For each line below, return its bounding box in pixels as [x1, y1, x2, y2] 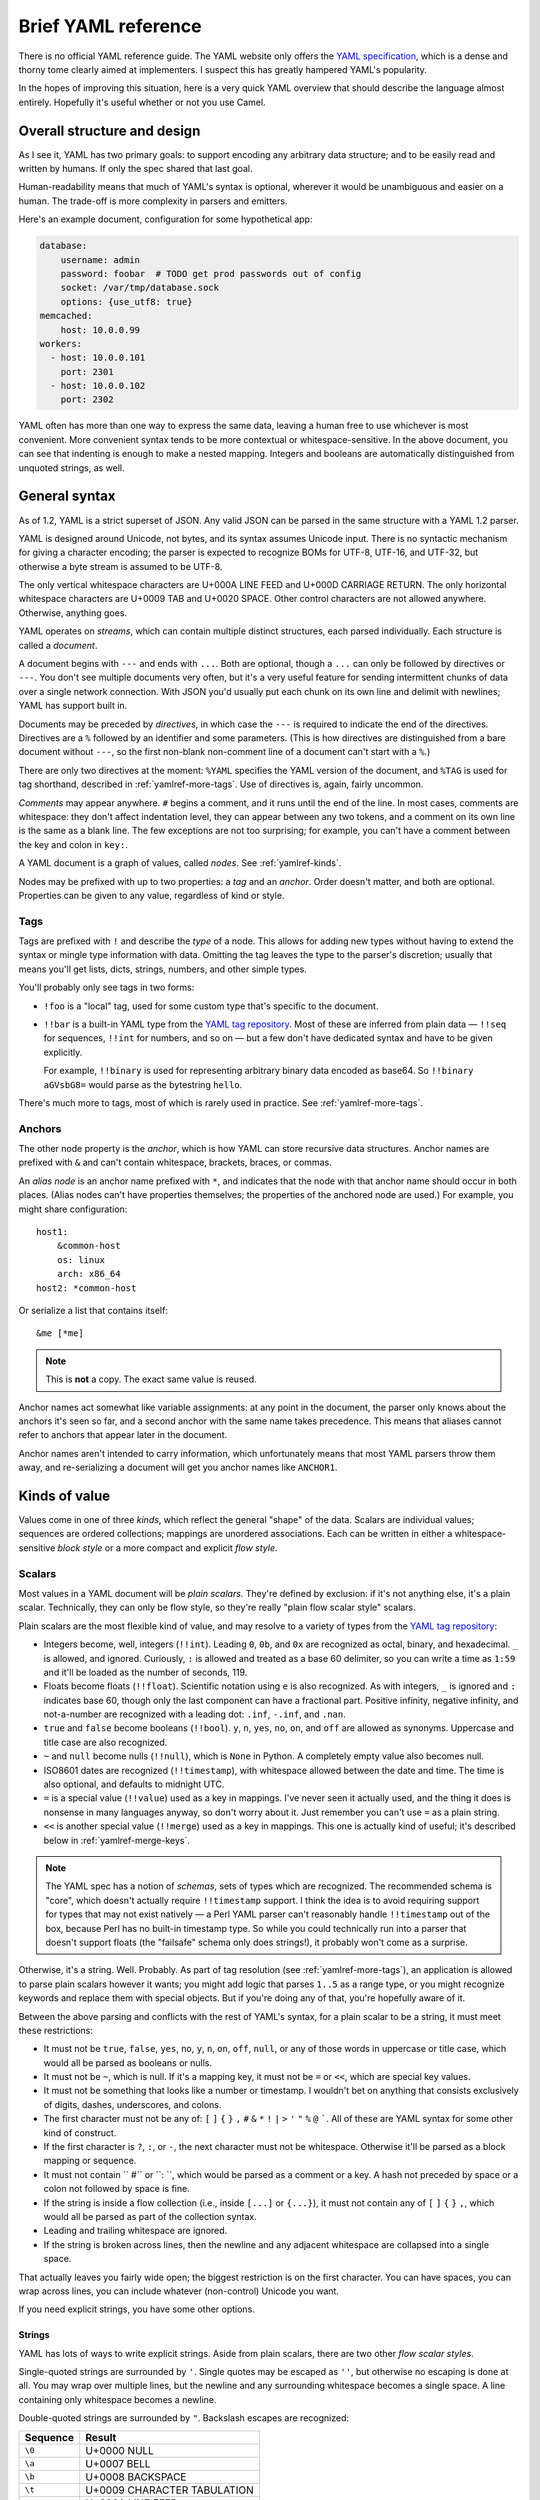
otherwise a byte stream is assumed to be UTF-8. [18, 560, 223, 572]
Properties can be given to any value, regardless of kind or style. [18, 889, 285, 901]
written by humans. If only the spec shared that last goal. [18, 163, 253, 175]
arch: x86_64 [56, 1268, 121, 1280]
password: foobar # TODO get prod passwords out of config [60, 268, 362, 279]
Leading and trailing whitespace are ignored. [43, 2225, 228, 2237]
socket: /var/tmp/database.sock [60, 282, 220, 294]
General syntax [18, 488, 116, 505]
